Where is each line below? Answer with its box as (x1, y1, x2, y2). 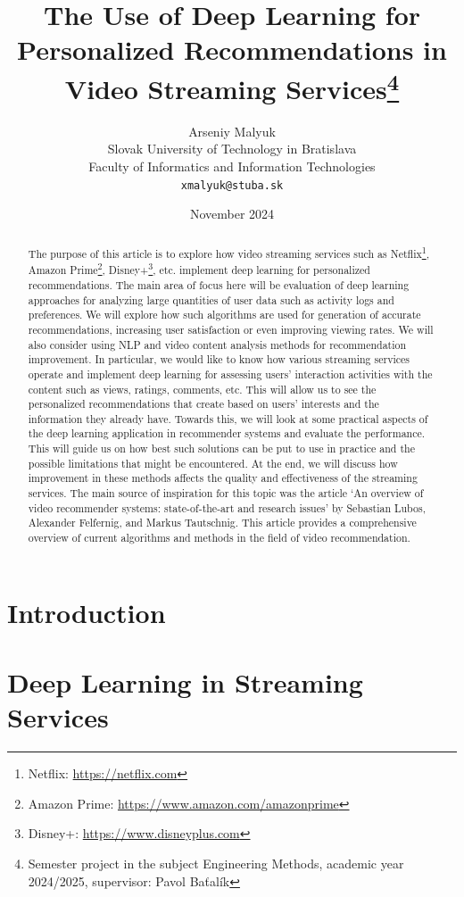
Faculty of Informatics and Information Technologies (88, 157, 376, 176)
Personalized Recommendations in (17, 31, 447, 68)
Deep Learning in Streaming (7, 664, 363, 701)
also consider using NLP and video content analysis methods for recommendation (28, 336, 407, 352)
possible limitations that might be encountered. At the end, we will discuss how (28, 455, 398, 470)
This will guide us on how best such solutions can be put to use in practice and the (28, 441, 415, 456)
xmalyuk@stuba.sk (180, 179, 284, 192)
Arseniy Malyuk (188, 121, 276, 140)
